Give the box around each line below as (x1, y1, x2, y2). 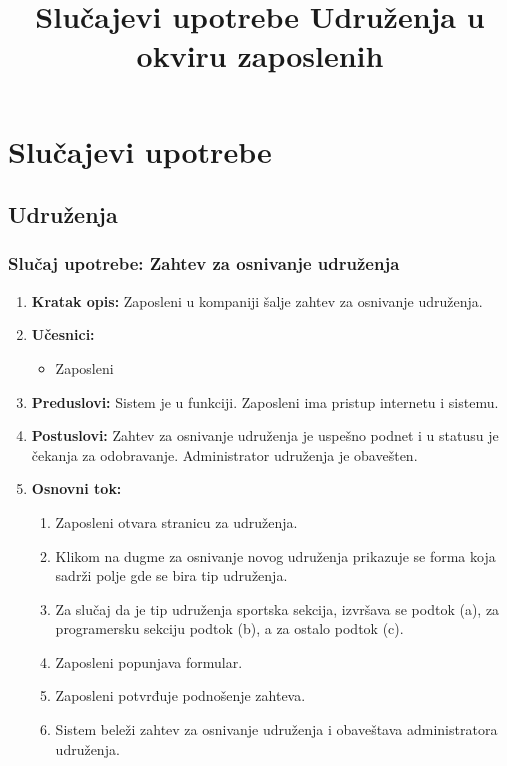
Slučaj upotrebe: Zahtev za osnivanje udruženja (8, 251, 400, 276)
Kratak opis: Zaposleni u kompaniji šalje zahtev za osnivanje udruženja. (31, 290, 483, 311)
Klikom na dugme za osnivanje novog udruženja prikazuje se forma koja (55, 545, 496, 566)
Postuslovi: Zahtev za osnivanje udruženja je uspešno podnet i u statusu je (31, 425, 499, 446)
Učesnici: (31, 324, 95, 345)
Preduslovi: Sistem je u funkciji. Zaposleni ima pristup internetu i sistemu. (31, 391, 499, 412)
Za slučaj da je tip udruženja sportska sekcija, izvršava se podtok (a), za (55, 598, 500, 619)
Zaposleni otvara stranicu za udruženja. (55, 511, 298, 532)
